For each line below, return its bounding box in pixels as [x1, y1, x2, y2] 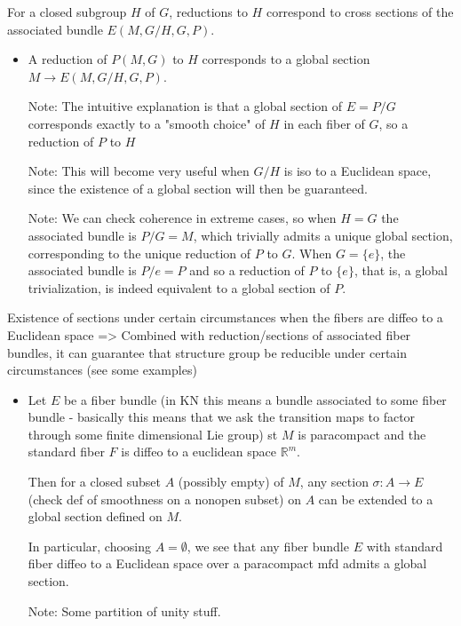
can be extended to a [318, 489, 433, 508]
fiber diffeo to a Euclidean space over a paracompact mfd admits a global [28, 554, 427, 573]
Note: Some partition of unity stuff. [28, 601, 221, 620]
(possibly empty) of [178, 472, 284, 491]
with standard [366, 536, 443, 555]
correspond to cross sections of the [266, 3, 454, 20]
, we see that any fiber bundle [187, 536, 349, 555]
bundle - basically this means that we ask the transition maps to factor [28, 408, 416, 426]
